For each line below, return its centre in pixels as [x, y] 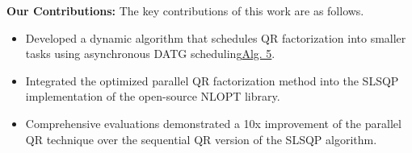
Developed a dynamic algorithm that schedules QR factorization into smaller [216, 37]
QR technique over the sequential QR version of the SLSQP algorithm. [201, 139]
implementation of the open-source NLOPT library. [153, 96]
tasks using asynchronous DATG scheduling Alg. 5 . [150, 54]
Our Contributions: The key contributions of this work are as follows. [185, 10]
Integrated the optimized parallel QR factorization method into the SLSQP [212, 80]
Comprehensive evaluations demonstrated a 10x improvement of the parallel [213, 123]
